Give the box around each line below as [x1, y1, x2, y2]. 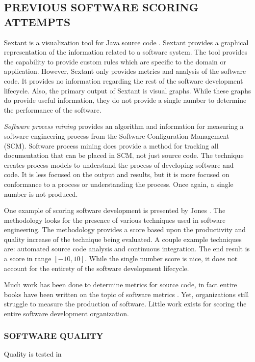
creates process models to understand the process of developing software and [4, 159, 234, 170]
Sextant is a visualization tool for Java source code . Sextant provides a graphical [4, 37, 249, 47]
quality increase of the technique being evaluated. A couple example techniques [4, 234, 242, 244]
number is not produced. [4, 188, 78, 199]
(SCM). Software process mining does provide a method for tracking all [4, 140, 219, 151]
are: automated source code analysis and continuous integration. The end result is [4, 243, 250, 254]
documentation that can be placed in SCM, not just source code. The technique [4, 150, 244, 160]
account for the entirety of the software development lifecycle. [4, 263, 189, 273]
